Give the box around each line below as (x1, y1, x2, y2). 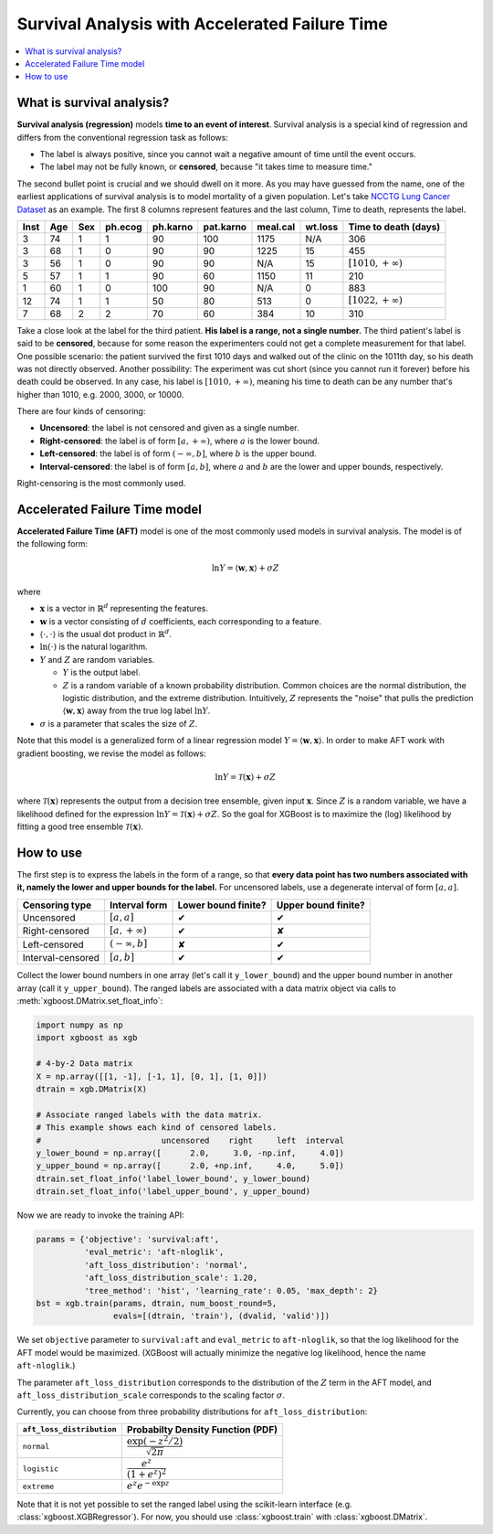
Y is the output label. (62, 667, 141, 678)
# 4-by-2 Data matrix (36, 1059, 133, 1069)
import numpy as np (36, 1019, 123, 1030)
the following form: (16, 538, 89, 549)
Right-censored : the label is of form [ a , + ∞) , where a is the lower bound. (39, 435, 320, 446)
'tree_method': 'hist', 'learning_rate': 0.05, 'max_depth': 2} (83, 1285, 379, 1295)
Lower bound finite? (177, 899, 267, 911)
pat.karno (203, 220, 246, 233)
